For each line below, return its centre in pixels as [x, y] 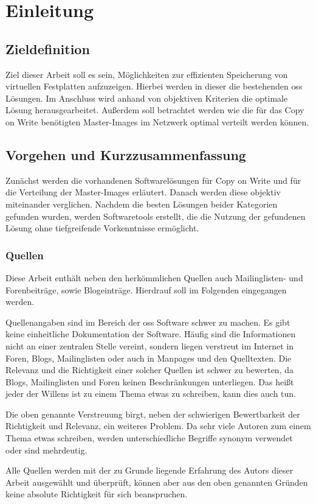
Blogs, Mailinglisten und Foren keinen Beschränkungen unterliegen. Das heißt [150, 381]
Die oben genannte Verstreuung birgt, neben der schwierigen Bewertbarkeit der [153, 414]
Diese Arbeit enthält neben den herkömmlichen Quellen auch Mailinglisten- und [154, 277]
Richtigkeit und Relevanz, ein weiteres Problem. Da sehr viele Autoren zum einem [158, 426]
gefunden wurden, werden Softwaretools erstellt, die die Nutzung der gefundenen [156, 216]
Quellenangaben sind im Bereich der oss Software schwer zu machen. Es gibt [148, 322]
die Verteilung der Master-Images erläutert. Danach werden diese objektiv [143, 192]
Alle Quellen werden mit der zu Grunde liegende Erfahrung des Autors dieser [149, 470]
